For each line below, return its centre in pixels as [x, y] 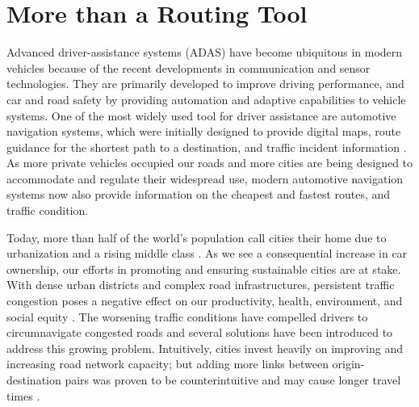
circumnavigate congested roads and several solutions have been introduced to [200, 332]
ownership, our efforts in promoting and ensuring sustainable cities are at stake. [204, 269]
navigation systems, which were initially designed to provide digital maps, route [204, 131]
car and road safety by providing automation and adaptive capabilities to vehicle [206, 99]
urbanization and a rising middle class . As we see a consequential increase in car [207, 253]
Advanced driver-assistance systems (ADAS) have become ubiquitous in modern [205, 52]
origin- [348, 364]
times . [23, 395]
